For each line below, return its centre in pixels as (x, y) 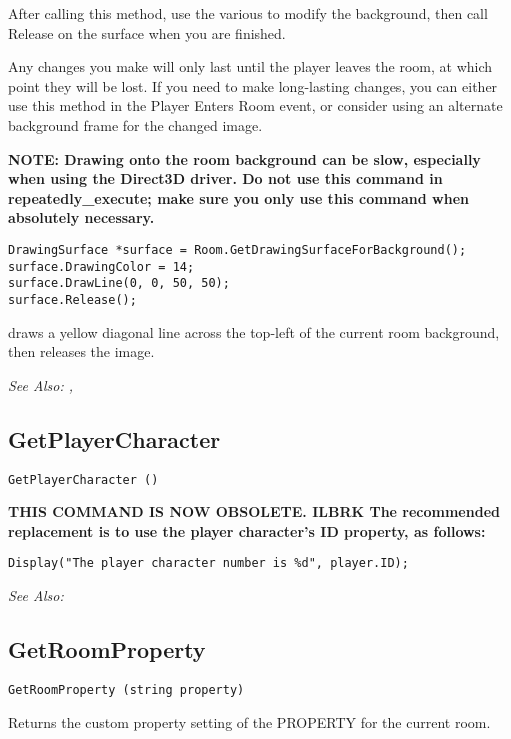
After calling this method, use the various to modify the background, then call (248, 13)
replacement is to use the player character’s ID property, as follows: (247, 530)
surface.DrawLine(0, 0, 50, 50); (119, 283)
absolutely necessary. (81, 217)
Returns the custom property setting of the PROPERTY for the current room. (249, 721)
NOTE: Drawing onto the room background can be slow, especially (244, 158)
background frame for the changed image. (135, 124)
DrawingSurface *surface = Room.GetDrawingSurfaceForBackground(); (237, 249)
